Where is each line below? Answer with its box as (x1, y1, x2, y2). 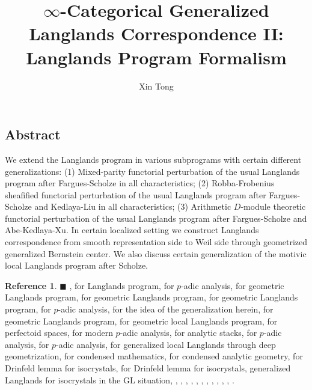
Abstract (5, 125, 61, 144)
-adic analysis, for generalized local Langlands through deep (56, 338, 276, 350)
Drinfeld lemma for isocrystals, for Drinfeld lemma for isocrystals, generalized (5, 362, 291, 374)
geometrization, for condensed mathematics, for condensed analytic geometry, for (5, 350, 303, 362)
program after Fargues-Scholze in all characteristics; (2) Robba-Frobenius (5, 177, 275, 189)
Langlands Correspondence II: (29, 21, 284, 46)
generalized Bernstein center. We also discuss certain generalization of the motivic (5, 247, 307, 260)
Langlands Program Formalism (26, 44, 287, 69)
